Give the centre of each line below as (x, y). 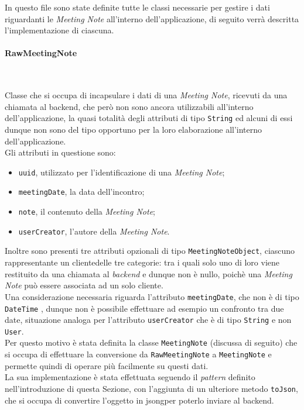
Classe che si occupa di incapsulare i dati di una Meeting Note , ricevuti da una (146, 95)
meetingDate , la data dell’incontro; (81, 192)
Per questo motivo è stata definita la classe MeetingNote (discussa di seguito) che (151, 342)
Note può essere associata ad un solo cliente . (84, 285)
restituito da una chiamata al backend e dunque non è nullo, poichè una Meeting (148, 273)
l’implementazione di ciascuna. (59, 30)
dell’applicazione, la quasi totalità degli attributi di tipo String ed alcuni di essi (149, 118)
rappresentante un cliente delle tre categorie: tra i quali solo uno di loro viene (142, 262)
